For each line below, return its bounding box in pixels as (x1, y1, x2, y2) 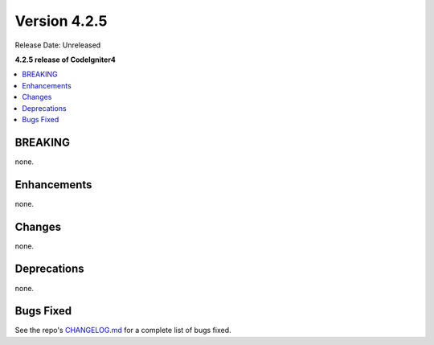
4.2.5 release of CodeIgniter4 (14, 55, 117, 64)
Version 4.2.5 (14, 12, 108, 30)
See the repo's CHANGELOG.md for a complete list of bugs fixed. (14, 326, 232, 335)
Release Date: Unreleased (14, 40, 101, 50)
